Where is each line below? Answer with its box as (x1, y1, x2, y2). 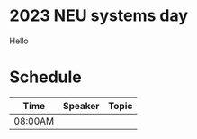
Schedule (9, 67, 83, 88)
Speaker (62, 99, 100, 112)
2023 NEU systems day (9, 5, 189, 26)
